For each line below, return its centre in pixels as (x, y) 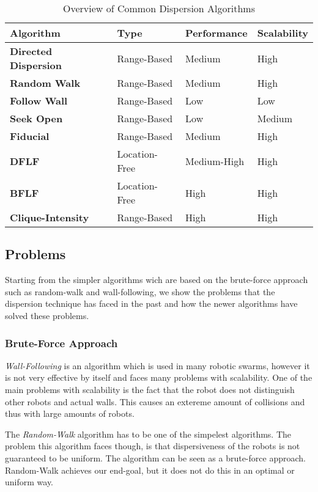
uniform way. (29, 482)
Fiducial (30, 136)
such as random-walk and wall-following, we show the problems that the (140, 291)
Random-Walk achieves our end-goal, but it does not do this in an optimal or (150, 470)
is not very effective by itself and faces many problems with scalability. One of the (159, 377)
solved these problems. (47, 315)
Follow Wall (39, 101)
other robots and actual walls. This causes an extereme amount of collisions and (155, 401)
